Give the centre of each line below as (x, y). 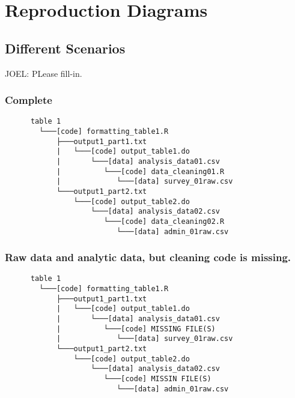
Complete (29, 100)
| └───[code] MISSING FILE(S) (136, 329)
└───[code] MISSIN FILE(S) (157, 379)
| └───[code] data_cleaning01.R (140, 171)
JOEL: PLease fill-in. (44, 73)
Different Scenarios (65, 48)
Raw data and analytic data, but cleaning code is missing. (148, 257)
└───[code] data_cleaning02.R (164, 221)
